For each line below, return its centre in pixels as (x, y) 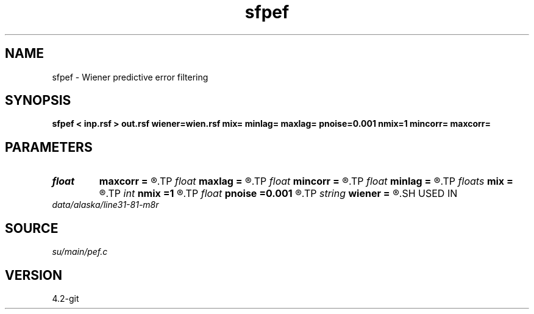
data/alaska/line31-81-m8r (105, 205)
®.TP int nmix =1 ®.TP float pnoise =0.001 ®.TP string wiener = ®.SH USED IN (278, 194)
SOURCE (32, 228)
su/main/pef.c (80, 252)
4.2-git (66, 298)
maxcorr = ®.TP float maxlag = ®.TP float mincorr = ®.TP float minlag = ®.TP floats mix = (306, 181)
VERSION (34, 275)
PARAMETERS (49, 147)
